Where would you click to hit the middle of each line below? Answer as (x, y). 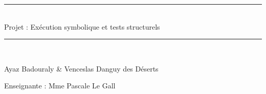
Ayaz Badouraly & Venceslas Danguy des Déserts (81, 68)
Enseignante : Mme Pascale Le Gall (60, 86)
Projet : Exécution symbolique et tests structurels (82, 26)
